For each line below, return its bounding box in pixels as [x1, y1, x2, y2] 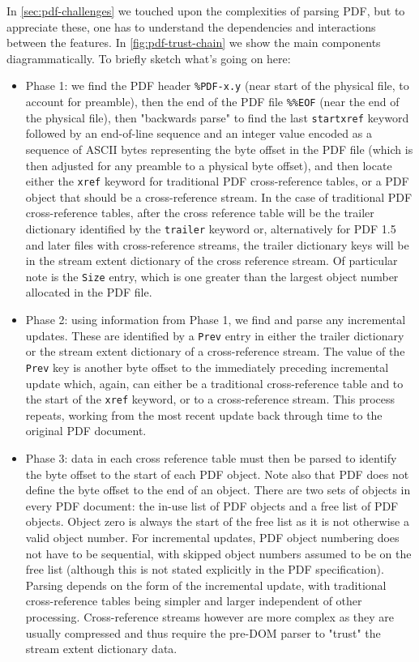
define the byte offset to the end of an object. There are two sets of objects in [25, 481, 411, 498]
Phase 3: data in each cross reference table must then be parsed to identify [25, 450, 397, 466]
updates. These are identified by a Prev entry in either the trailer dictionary [25, 327, 404, 344]
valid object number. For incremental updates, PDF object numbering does [25, 528, 400, 545]
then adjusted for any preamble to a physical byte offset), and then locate [25, 156, 392, 173]
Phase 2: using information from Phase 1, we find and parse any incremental [25, 311, 406, 328]
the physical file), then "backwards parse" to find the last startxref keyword [25, 109, 409, 126]
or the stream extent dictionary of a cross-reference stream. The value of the [25, 343, 405, 360]
